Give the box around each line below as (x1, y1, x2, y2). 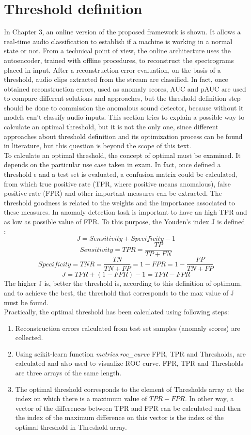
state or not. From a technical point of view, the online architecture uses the (4, 46, 231, 56)
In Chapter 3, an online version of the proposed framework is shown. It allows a (4, 27, 241, 37)
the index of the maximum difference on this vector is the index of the (15, 412, 224, 422)
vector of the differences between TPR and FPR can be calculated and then (15, 403, 241, 413)
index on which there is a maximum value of (15, 393, 147, 404)
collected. (15, 332, 43, 342)
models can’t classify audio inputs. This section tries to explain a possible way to (4, 112, 245, 122)
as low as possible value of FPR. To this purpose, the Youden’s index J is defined (4, 217, 245, 226)
